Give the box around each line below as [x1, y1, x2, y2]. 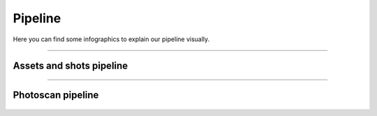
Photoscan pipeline [13, 89, 99, 101]
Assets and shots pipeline [13, 60, 128, 72]
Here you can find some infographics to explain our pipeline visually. [13, 35, 210, 43]
